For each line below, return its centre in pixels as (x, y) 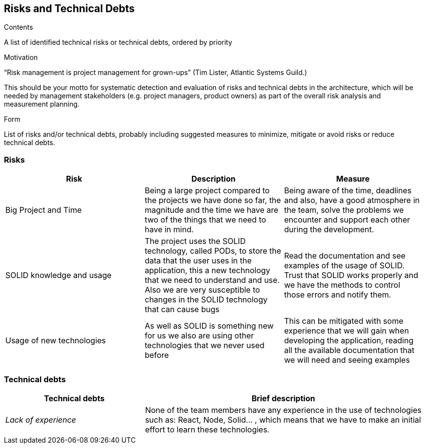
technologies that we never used (204, 345)
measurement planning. (42, 104)
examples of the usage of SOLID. (344, 266)
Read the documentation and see (345, 256)
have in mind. (169, 230)
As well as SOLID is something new (209, 326)
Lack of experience (41, 420)
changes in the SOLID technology (206, 300)
